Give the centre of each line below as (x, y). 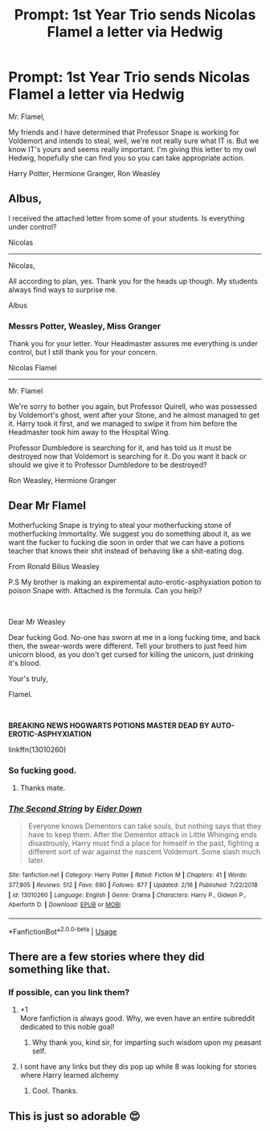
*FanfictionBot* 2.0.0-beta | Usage (63, 931)
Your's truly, (28, 679)
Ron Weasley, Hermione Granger (62, 481)
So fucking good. (43, 770)
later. (37, 861)
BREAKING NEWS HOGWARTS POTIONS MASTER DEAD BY (109, 725)
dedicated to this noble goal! (67, 1027)
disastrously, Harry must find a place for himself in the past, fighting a (143, 844)
